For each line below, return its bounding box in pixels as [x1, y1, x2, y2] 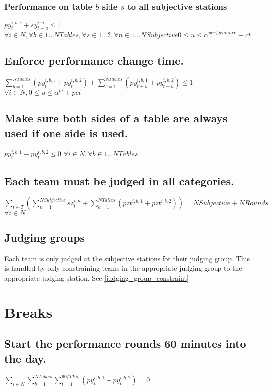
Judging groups [4, 230, 85, 245]
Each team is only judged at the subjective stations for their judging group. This [4, 253, 250, 263]
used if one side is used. [4, 125, 128, 140]
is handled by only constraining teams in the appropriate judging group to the [4, 263, 242, 273]
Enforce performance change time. [4, 52, 184, 68]
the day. [4, 350, 46, 366]
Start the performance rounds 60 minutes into [4, 336, 246, 351]
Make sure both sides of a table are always [4, 110, 228, 126]
